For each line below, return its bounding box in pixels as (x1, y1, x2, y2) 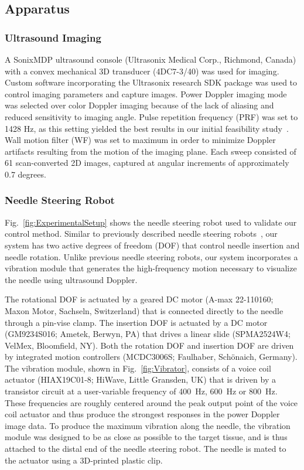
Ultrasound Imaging (5, 30, 101, 45)
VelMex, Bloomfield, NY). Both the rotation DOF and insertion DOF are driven (5, 339, 294, 351)
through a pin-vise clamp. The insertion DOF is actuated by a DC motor (5, 316, 268, 328)
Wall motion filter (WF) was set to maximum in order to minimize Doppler (5, 134, 276, 146)
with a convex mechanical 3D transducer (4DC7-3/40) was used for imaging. (5, 64, 279, 77)
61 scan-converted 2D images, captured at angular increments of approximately (5, 156, 289, 169)
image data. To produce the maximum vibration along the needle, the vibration (5, 419, 291, 431)
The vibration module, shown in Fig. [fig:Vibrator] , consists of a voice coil (5, 362, 271, 374)
